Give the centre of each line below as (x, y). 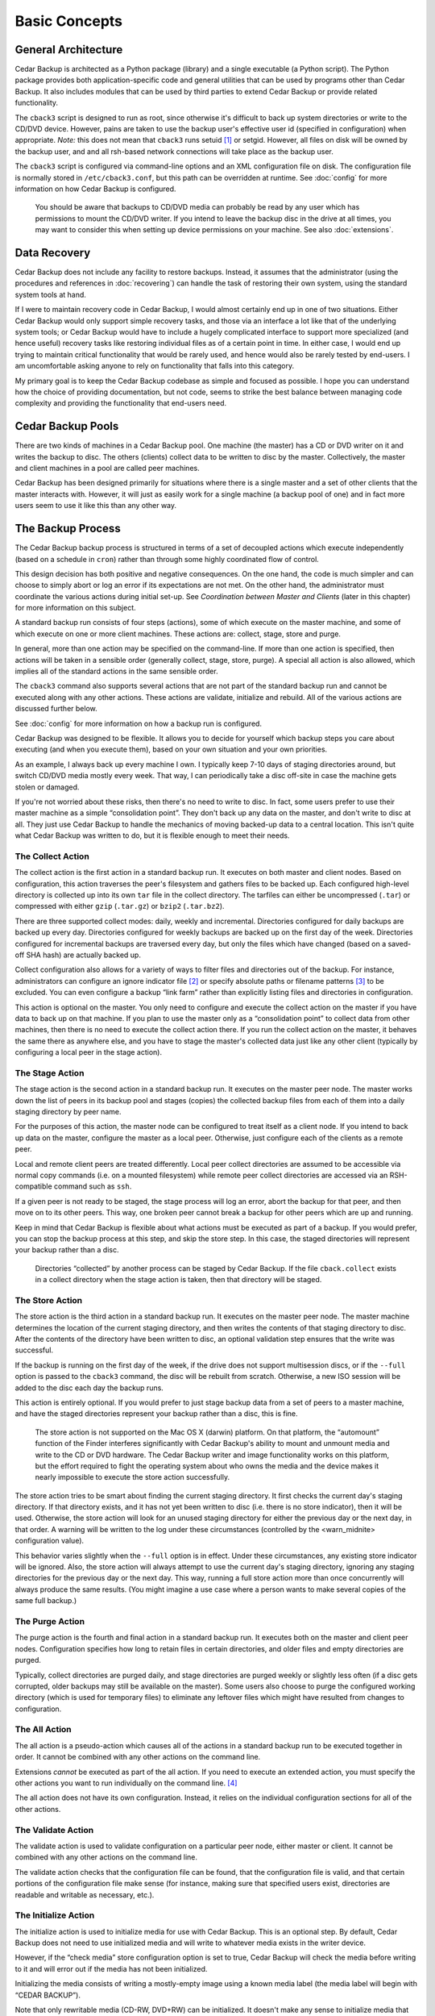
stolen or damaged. (47, 787)
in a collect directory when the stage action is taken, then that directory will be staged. (178, 1280)
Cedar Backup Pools (67, 426)
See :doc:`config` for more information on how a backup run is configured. (138, 723)
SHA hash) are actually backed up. (83, 955)
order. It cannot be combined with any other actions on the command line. (138, 1757)
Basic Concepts (69, 21)
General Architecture (69, 50)
